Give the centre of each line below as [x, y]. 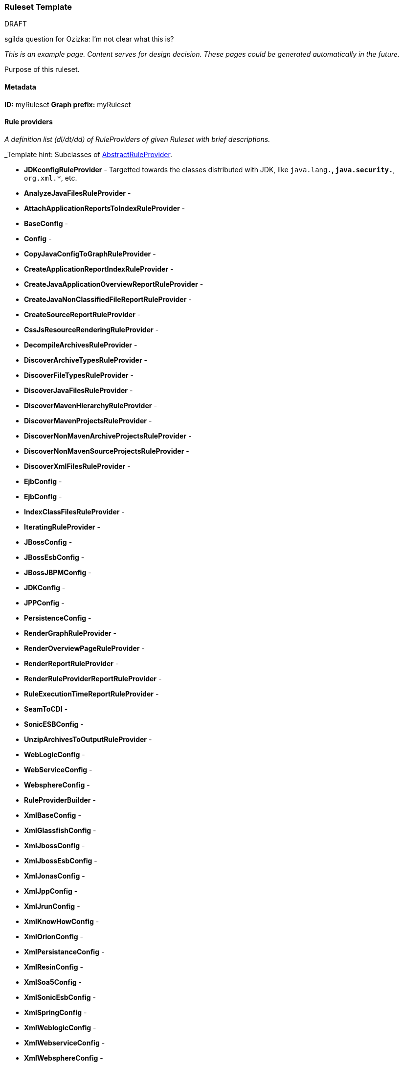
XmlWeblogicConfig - [60, 1027]
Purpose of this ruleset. [42, 70]
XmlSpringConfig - [56, 1012]
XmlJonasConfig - [55, 876]
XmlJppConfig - [51, 891]
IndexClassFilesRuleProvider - [74, 511]
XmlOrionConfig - [54, 936]
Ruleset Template [38, 7]
